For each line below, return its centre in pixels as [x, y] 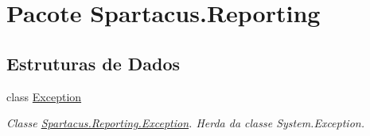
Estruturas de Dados [93, 63]
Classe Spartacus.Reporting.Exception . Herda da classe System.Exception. [185, 123]
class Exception [44, 96]
